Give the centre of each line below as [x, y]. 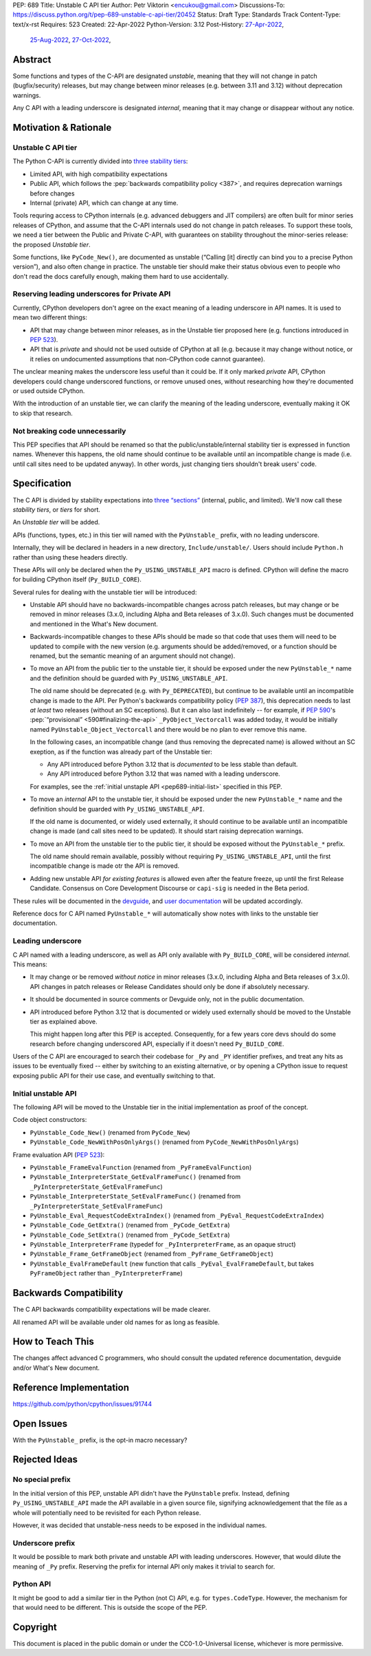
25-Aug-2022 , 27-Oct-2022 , [70, 40]
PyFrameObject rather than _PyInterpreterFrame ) [106, 1273]
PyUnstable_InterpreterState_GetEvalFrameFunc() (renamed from [135, 1177]
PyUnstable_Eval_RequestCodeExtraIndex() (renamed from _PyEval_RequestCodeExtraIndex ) [177, 1216]
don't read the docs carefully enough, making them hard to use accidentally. [121, 276]
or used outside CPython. [49, 391]
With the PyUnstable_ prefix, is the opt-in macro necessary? [100, 1440]
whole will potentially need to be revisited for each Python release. [107, 1512]
